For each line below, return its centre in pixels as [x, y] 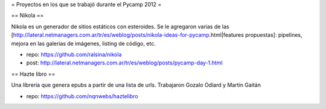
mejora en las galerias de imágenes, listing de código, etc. [84, 43]
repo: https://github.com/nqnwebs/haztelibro [82, 96]
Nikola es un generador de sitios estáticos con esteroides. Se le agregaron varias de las [120, 26]
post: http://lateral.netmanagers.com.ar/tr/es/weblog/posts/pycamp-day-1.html [124, 63]
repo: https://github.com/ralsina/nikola [74, 54]
